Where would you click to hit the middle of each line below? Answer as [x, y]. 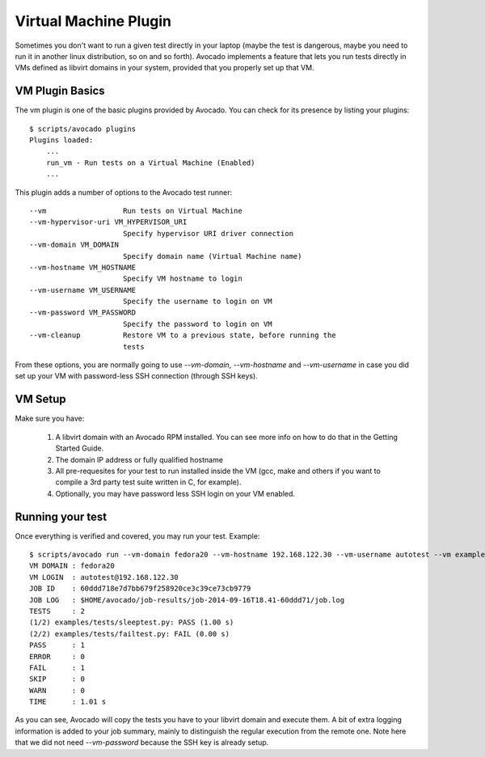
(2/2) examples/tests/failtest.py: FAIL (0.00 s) [130, 634]
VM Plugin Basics [60, 91]
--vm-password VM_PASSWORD [83, 313]
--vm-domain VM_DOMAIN [74, 245]
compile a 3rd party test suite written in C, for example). [148, 482]
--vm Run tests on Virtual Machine [136, 211]
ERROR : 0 [57, 656]
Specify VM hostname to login [182, 279]
